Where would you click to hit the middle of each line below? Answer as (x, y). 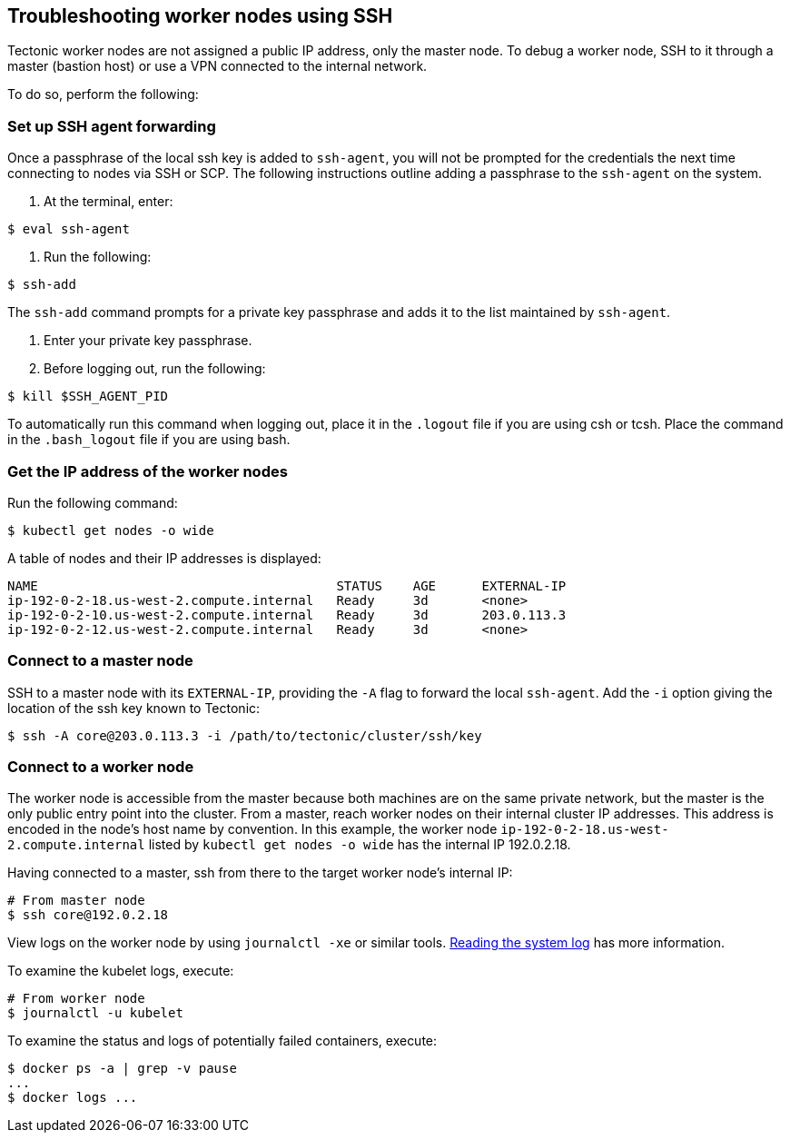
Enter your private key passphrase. (148, 341)
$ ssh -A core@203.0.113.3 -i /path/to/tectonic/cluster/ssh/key (245, 735)
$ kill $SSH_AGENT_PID (88, 397)
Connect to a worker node (101, 767)
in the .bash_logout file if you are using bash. (149, 440)
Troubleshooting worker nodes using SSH (200, 16)
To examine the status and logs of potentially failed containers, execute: (222, 1041)
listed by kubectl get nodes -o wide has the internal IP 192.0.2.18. (360, 845)
